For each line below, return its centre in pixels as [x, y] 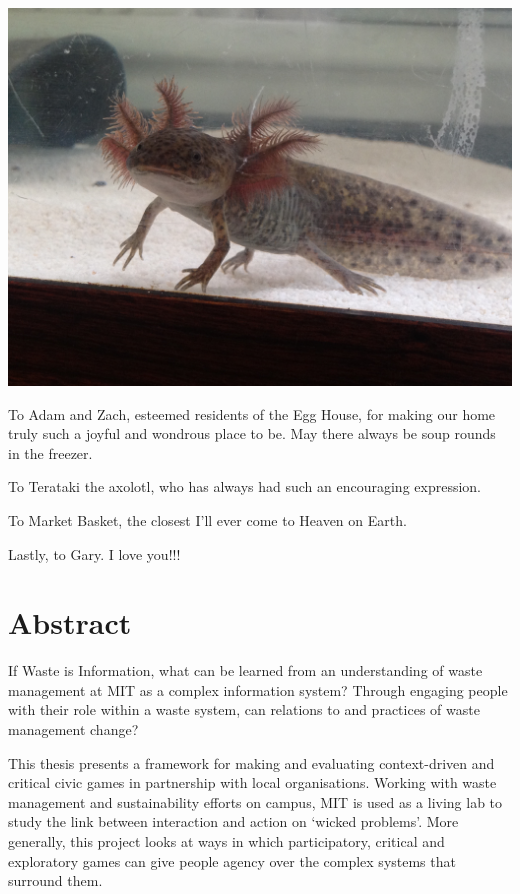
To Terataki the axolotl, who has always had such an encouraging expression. [245, 486]
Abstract [70, 622]
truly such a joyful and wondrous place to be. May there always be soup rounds [252, 433]
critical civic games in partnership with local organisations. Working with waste [252, 782]
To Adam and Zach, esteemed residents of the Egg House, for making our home [252, 413]
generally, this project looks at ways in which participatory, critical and [226, 841]
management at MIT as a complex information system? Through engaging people [258, 689]
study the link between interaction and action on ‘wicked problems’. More [233, 821]
